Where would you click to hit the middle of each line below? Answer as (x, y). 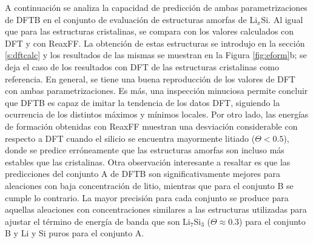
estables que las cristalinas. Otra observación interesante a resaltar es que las (148, 161)
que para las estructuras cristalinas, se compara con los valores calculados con (150, 31)
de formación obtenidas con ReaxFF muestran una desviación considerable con (151, 126)
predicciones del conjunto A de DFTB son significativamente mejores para (143, 174)
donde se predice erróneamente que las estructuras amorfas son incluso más (145, 150)
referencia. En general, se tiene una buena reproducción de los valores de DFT (150, 78)
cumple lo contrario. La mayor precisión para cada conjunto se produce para (147, 197)
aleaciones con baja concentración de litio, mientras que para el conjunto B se (149, 185)
